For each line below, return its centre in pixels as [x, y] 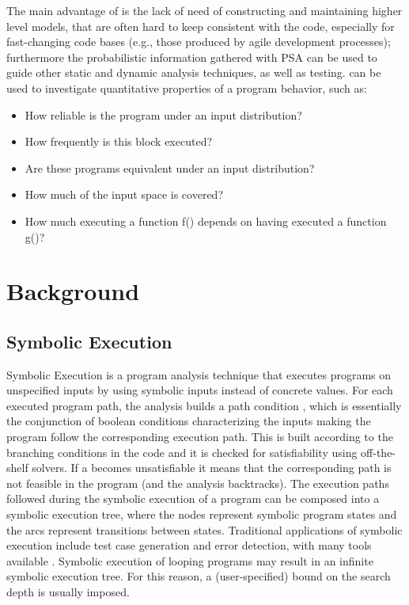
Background [73, 291]
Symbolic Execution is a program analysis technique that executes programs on [199, 374]
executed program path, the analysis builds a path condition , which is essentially [204, 405]
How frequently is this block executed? [119, 141]
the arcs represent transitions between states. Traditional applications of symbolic [204, 529]
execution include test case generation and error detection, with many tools [189, 545]
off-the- [379, 452]
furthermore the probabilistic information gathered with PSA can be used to [192, 57]
